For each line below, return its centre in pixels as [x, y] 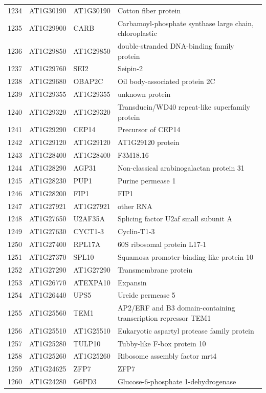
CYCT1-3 [88, 231]
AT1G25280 [48, 343]
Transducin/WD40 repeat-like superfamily [184, 107]
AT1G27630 [48, 231]
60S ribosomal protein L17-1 [162, 244]
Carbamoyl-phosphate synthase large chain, [185, 23]
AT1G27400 [48, 244]
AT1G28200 [48, 193]
